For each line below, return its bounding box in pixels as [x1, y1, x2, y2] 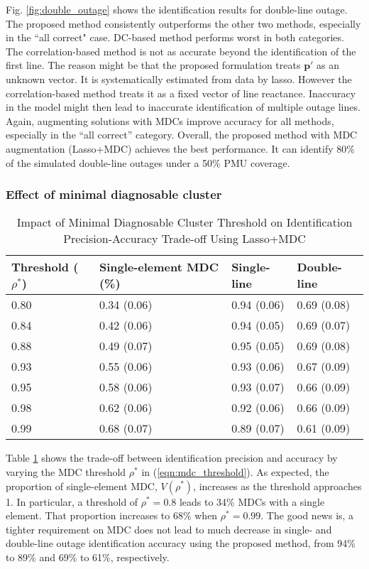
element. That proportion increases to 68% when [6, 508, 218, 523]
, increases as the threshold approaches [193, 478, 362, 493]
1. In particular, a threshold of [6, 494, 138, 509]
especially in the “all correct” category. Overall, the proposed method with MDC [6, 127, 358, 142]
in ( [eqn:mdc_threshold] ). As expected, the [141, 464, 329, 479]
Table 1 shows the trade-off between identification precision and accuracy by [6, 450, 338, 465]
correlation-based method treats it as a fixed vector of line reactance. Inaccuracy [6, 85, 356, 100]
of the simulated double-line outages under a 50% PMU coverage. [6, 155, 290, 170]
